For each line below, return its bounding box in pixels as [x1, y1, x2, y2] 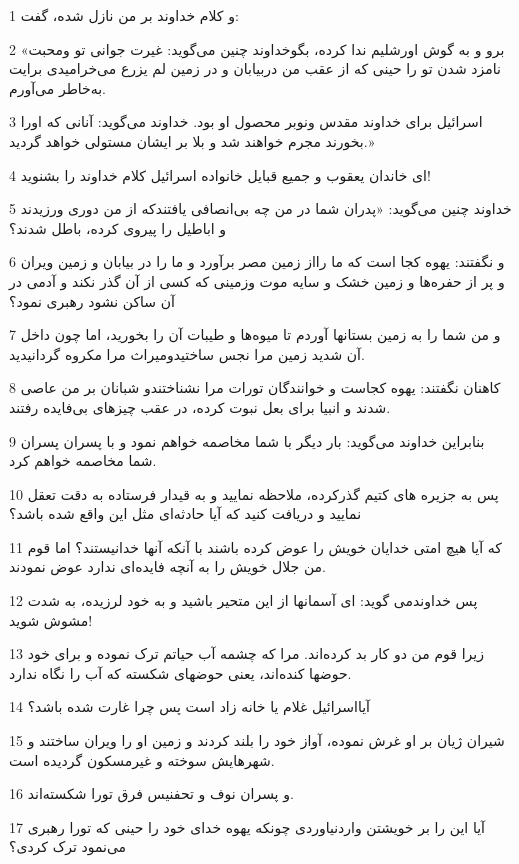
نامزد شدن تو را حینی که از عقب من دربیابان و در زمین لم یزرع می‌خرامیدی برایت [9, 58, 501, 79]
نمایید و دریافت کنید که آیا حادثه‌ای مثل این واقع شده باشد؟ [9, 503, 362, 524]
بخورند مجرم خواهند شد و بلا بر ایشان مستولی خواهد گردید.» [9, 130, 375, 151]
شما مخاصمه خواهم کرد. [9, 450, 157, 471]
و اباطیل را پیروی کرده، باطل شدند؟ [9, 217, 227, 238]
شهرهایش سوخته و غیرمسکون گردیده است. [9, 749, 275, 770]
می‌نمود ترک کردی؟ [9, 836, 127, 857]
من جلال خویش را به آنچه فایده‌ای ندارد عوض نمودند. [9, 556, 326, 577]
